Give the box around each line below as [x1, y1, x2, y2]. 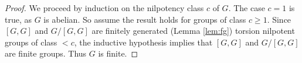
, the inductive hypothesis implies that [74, 36, 213, 48]
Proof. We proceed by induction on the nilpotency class [5, 2, 204, 13]
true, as [5, 13, 32, 25]
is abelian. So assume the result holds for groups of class [43, 13, 246, 25]
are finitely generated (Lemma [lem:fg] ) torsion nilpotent [91, 24, 295, 37]
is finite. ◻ [98, 47, 138, 60]
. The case [228, 2, 265, 13]
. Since [267, 13, 291, 25]
